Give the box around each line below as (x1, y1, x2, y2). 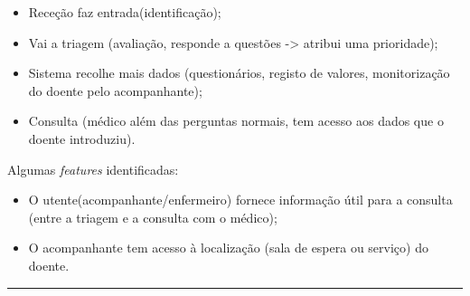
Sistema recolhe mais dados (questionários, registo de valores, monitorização (28, 63, 450, 82)
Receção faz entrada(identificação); (28, 3, 221, 21)
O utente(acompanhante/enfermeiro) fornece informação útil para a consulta (28, 190, 453, 209)
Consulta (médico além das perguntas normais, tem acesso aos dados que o (28, 111, 444, 130)
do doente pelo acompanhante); (28, 81, 202, 100)
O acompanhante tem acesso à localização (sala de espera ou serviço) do (28, 238, 428, 257)
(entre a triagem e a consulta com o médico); (28, 207, 277, 226)
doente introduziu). (28, 129, 136, 148)
